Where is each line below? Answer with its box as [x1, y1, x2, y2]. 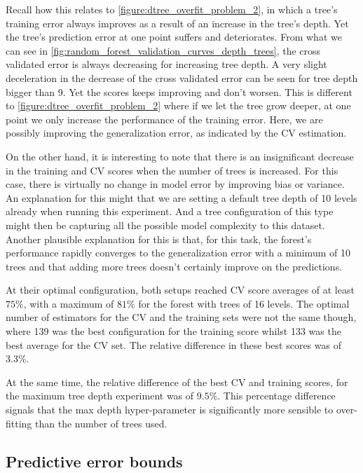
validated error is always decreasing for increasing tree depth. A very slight [6, 57, 327, 71]
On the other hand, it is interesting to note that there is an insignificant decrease [6, 149, 354, 163]
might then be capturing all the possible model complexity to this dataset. [6, 217, 325, 232]
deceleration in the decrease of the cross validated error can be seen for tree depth [6, 70, 358, 85]
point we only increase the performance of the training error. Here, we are [6, 111, 323, 126]
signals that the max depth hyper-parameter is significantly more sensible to [6, 402, 334, 417]
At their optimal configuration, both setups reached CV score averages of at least [6, 282, 355, 297]
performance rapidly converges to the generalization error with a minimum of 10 [6, 245, 350, 260]
